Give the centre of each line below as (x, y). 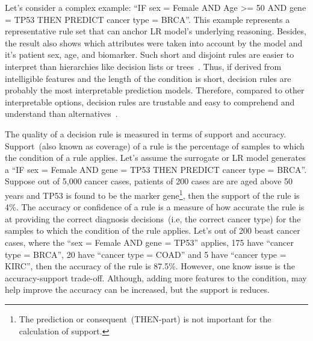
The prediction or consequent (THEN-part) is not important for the (145, 318)
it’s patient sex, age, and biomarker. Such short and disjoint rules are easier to (150, 55)
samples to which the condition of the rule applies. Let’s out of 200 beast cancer (153, 230)
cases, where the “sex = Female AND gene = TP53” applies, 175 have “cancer (149, 242)
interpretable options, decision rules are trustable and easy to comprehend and (150, 102)
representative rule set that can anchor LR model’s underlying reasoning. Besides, (156, 31)
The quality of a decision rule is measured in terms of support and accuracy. (146, 133)
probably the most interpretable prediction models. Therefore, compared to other (155, 90)
